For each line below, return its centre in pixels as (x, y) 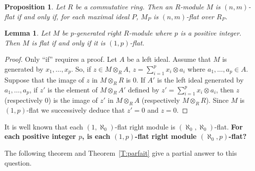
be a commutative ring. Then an (124, 6)
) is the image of (73, 100)
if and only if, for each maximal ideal (73, 16)
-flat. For (229, 126)
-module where (150, 33)
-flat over (200, 16)
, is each (96, 136)
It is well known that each (44, 126)
